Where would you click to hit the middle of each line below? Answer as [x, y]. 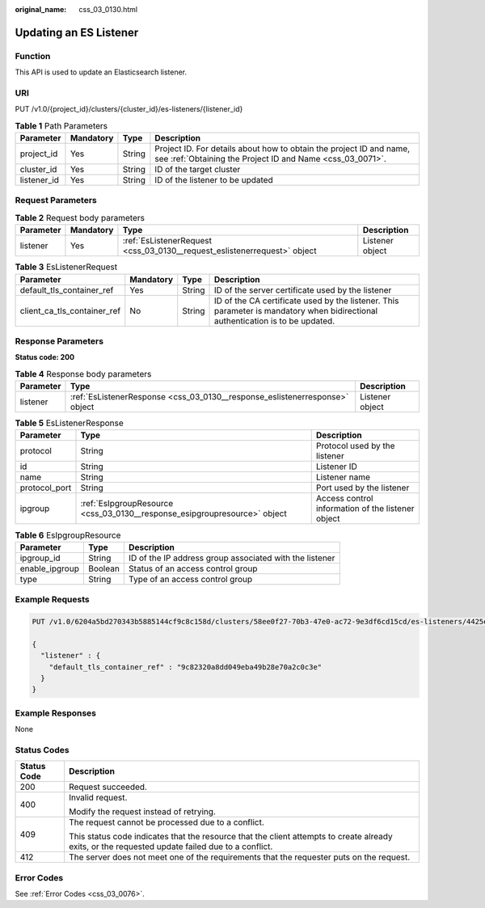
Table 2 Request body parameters [80, 218]
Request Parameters [56, 201]
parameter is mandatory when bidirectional [296, 310]
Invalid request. [98, 798]
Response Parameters [59, 341]
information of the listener [365, 509]
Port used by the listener [363, 488]
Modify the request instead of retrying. [142, 812]
